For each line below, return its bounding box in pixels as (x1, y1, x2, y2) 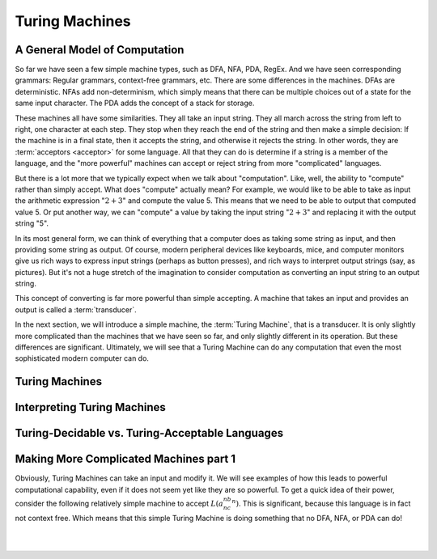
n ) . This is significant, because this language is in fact (231, 498, 411, 508)
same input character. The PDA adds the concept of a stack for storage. (15, 98, 255, 108)
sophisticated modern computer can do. (15, 354, 150, 363)
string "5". (15, 218, 49, 228)
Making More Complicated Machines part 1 (15, 452, 236, 466)
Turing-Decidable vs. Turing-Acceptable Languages (15, 426, 283, 440)
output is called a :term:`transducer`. (15, 304, 137, 315)
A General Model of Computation (15, 43, 185, 57)
